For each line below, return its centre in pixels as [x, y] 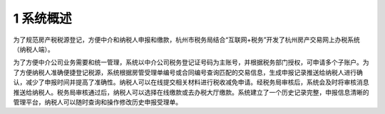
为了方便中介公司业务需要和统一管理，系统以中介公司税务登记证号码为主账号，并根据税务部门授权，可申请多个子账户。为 [191, 62]
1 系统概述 [42, 18]
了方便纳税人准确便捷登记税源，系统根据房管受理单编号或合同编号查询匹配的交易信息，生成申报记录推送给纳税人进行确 [188, 72]
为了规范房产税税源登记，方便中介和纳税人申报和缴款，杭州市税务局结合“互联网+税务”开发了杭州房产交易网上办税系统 [186, 40]
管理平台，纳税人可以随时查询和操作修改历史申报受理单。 [97, 102]
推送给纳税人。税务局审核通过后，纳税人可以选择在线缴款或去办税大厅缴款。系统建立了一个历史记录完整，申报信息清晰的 [191, 92]
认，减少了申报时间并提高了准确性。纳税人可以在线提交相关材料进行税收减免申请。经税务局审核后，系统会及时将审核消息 [191, 82]
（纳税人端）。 [34, 49]
